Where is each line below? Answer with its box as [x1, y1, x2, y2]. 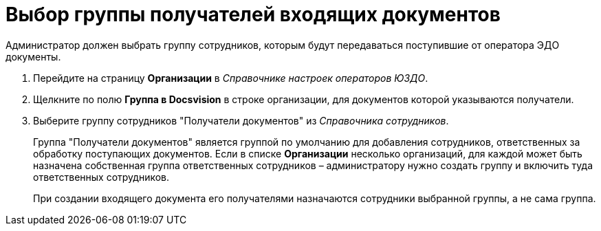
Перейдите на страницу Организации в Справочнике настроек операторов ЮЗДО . [33, 71, 428, 84]
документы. [6, 50, 61, 63]
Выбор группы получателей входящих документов [6, 3, 501, 26]
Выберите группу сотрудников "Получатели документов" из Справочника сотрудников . [33, 114, 449, 126]
